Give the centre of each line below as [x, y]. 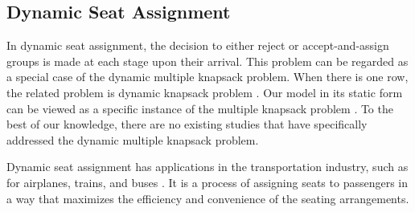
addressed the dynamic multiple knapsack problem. [133, 139]
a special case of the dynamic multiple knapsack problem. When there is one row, [207, 77]
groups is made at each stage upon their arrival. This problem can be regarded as [207, 61]
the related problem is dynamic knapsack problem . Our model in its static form [205, 92]
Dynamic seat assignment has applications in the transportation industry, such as [207, 167]
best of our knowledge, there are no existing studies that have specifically [187, 124]
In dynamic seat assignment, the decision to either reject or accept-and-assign [198, 45]
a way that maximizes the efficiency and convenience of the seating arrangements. [208, 198]
